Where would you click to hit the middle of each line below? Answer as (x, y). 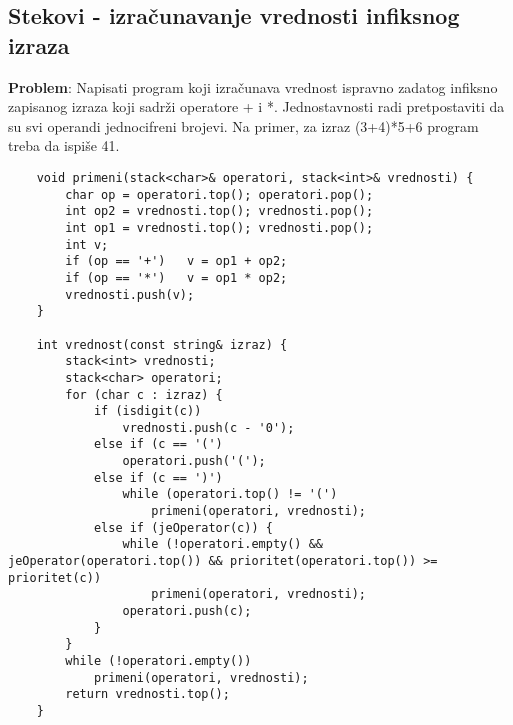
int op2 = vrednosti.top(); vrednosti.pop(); (219, 211)
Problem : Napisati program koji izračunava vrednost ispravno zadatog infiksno (253, 86)
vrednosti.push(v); (130, 294)
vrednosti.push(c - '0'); (208, 427)
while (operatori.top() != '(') (230, 494)
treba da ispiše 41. (64, 145)
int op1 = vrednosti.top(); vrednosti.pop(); (219, 227)
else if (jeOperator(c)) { (183, 527)
